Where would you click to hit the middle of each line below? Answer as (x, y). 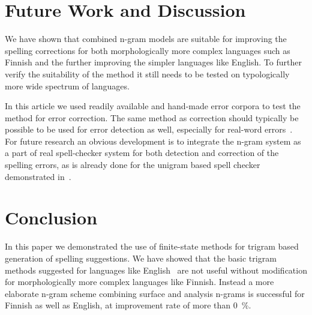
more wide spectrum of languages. (67, 85)
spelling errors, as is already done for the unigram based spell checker (133, 165)
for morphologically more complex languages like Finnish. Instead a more (139, 282)
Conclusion (51, 217)
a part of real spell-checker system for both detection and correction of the (142, 153)
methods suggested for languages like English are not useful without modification (156, 270)
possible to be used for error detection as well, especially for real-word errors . (149, 129)
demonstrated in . (38, 176)
